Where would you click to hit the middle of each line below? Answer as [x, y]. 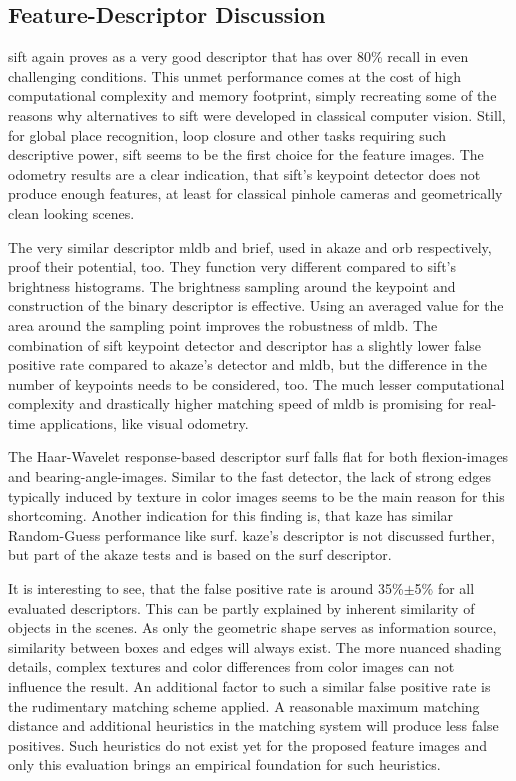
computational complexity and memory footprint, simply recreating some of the [252, 95]
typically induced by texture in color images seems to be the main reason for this [256, 495]
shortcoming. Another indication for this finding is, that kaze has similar [231, 515]
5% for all [444, 588]
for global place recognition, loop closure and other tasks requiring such [227, 134]
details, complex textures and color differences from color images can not [231, 666]
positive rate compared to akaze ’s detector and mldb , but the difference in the [248, 364]
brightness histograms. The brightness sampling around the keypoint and [232, 285]
